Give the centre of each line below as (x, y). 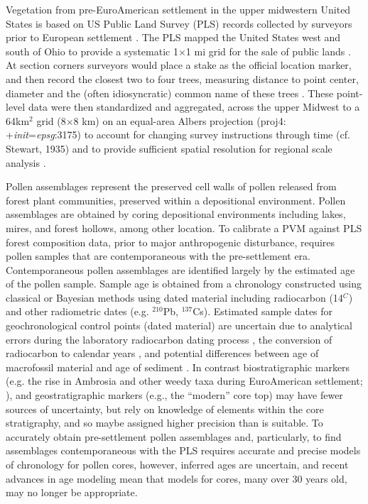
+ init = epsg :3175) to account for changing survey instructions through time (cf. (178, 135)
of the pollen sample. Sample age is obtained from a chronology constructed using (184, 284)
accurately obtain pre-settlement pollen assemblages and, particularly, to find (174, 436)
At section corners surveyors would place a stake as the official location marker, (179, 65)
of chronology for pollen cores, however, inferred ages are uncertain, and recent (177, 464)
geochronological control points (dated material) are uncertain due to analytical (179, 325)
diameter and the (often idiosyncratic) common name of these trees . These (170, 93)
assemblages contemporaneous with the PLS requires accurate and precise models (183, 450)
